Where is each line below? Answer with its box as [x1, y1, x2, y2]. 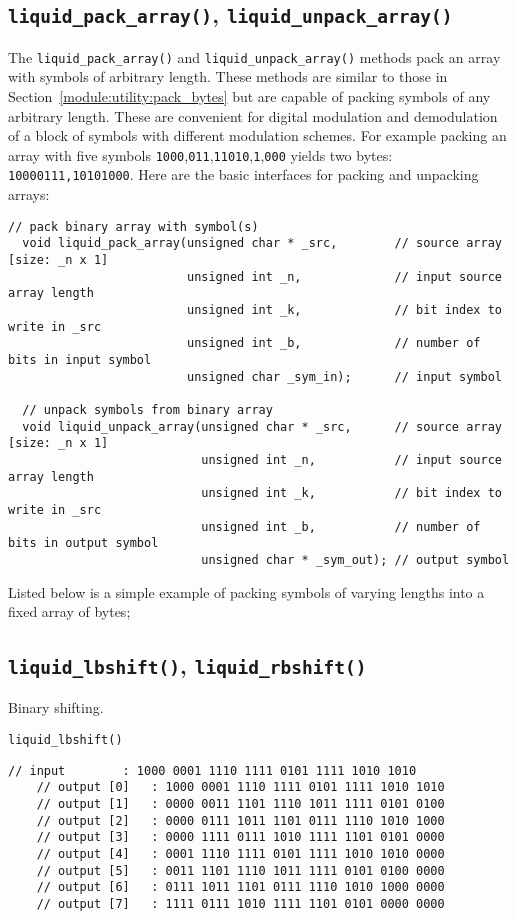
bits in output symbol [8, 536, 159, 551]
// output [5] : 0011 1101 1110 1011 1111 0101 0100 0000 [36, 863, 445, 878]
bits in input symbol [8, 352, 152, 367]
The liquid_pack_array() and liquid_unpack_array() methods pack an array [8, 46, 501, 67]
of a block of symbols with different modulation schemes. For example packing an [8, 125, 507, 146]
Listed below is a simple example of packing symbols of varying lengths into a [8, 581, 485, 602]
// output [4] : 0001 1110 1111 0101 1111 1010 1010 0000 [36, 847, 445, 861]
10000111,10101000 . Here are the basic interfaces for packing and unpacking [8, 164, 479, 185]
